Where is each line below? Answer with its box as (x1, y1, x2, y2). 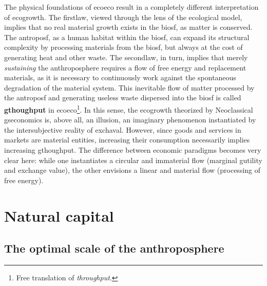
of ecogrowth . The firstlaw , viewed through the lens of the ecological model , (4, 11, 242, 22)
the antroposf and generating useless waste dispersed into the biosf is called (4, 92, 241, 103)
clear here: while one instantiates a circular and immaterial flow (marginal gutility (4, 154, 262, 165)
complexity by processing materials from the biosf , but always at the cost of (4, 42, 243, 52)
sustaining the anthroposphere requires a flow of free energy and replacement (4, 62, 246, 73)
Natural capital (4, 205, 114, 226)
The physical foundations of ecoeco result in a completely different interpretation (4, 2, 259, 12)
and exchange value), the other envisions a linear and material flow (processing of (4, 165, 261, 175)
